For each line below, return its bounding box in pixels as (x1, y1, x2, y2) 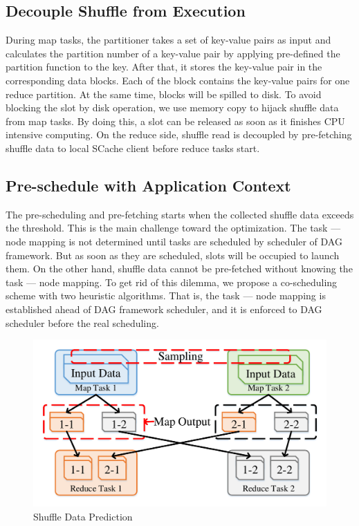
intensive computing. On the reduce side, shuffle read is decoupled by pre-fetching (6, 127, 352, 142)
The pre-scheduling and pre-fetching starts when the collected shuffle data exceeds (6, 207, 354, 221)
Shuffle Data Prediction (33, 509, 133, 523)
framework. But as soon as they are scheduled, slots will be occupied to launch (6, 247, 340, 262)
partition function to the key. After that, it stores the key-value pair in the (6, 59, 322, 74)
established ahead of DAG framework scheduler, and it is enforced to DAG (6, 301, 322, 316)
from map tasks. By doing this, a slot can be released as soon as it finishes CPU (6, 113, 345, 128)
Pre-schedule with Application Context (6, 174, 291, 196)
